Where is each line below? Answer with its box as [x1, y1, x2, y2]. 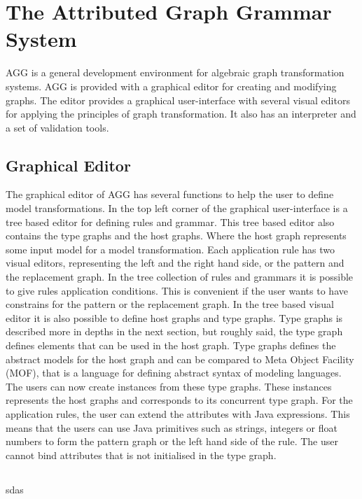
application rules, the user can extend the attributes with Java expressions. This [6, 406, 350, 421]
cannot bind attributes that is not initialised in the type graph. [6, 447, 277, 462]
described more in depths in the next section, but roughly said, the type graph [6, 324, 343, 339]
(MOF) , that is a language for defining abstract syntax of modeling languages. [6, 365, 342, 380]
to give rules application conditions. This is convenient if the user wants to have [6, 283, 348, 297]
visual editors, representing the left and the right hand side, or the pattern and [6, 255, 344, 270]
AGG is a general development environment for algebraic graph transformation [6, 65, 344, 80]
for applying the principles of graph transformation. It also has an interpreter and [6, 106, 356, 121]
